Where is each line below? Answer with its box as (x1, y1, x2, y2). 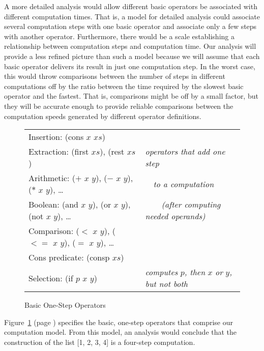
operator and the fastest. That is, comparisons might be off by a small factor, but (4, 91, 258, 101)
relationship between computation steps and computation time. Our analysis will (4, 41, 256, 51)
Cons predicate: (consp (28, 251, 110, 264)
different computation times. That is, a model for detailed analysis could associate (4, 11, 260, 21)
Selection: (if (28, 272, 73, 284)
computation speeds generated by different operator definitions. (4, 110, 201, 121)
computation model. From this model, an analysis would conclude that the (4, 327, 237, 337)
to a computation (153, 178, 214, 190)
